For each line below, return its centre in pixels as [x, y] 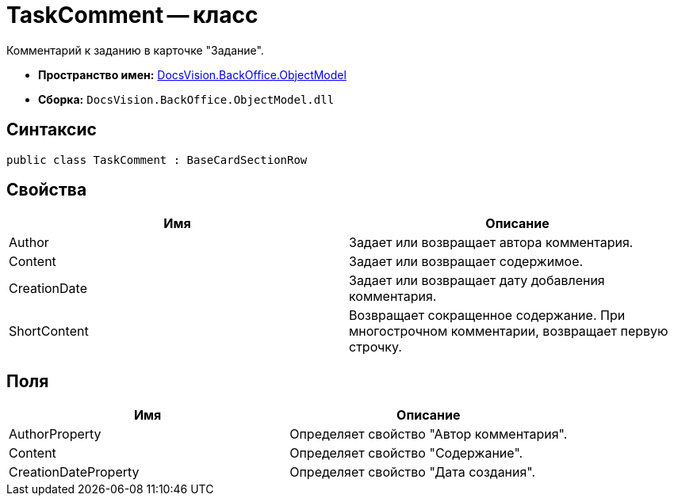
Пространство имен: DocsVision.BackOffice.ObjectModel [192, 74]
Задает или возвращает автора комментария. [491, 243]
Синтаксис [52, 130]
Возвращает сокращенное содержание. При [487, 316]
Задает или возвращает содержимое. [466, 262]
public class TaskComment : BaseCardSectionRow [157, 160]
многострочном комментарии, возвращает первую [509, 331]
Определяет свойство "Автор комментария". [429, 434]
